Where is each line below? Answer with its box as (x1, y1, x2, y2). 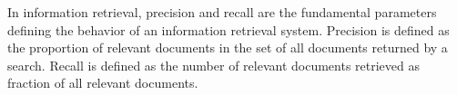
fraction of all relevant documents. (7, 73, 198, 92)
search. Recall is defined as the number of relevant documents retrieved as (7, 55, 420, 74)
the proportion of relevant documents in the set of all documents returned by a (7, 38, 448, 57)
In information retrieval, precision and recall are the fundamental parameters (7, 3, 437, 21)
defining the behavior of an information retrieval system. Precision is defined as (7, 20, 450, 39)
